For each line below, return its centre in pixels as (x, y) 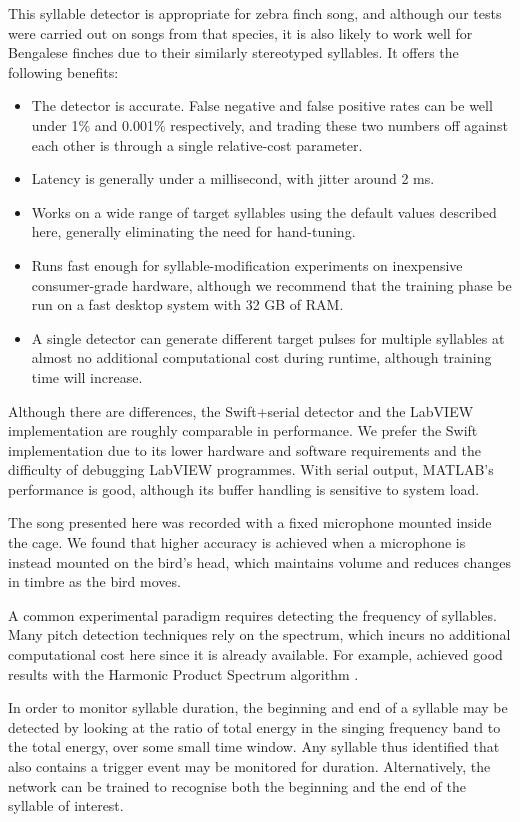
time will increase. (87, 376)
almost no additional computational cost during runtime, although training (261, 357)
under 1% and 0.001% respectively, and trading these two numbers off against (269, 124)
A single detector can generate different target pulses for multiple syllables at (268, 337)
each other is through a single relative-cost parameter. (197, 144)
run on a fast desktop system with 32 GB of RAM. (187, 304)
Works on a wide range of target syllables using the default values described (264, 211)
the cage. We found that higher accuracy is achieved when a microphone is (237, 542)
